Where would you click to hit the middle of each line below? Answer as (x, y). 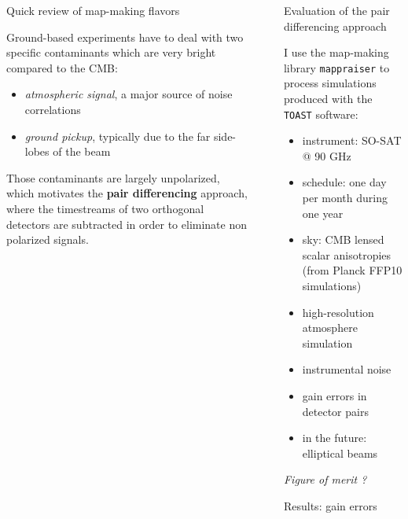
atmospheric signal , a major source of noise (129, 94)
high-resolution (338, 312)
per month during (345, 198)
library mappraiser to (336, 67)
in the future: (334, 438)
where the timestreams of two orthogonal (105, 208)
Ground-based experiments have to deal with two (125, 37)
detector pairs (335, 411)
